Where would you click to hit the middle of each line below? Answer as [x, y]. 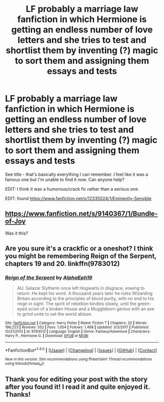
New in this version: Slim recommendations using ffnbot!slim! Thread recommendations [79, 360]
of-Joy [15, 221]
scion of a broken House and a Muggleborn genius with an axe [91, 309]
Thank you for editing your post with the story [76, 379]
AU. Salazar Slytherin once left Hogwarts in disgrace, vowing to [81, 288]
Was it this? [17, 233]
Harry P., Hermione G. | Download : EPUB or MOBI [47, 336]
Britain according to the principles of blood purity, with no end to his [85, 299]
